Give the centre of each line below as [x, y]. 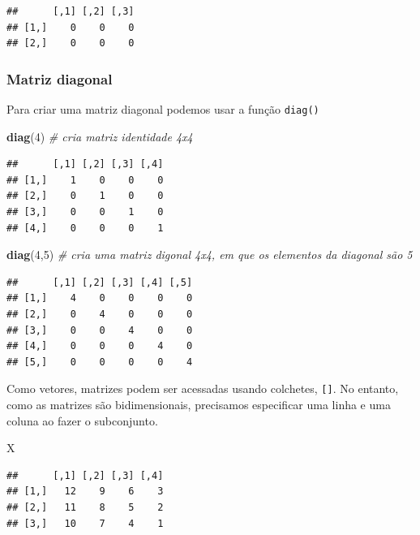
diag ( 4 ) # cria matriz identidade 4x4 [100, 136]
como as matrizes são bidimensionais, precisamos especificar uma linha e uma [199, 405]
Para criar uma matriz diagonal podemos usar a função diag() [163, 109]
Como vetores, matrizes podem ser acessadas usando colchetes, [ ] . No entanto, [203, 388]
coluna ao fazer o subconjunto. [82, 420]
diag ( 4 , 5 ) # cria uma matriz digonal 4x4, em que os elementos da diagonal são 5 [210, 255]
